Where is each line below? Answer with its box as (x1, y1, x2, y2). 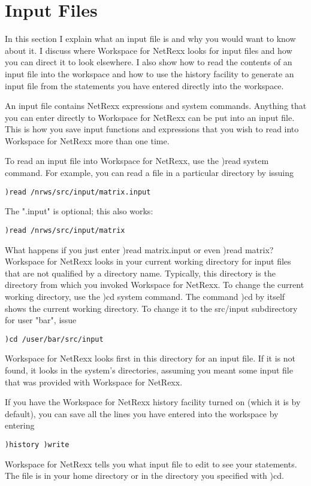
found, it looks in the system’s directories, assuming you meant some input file (5, 363, 293, 376)
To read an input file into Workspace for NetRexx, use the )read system (5, 154, 269, 167)
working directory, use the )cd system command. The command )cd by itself (5, 290, 285, 302)
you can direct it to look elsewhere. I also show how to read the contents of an (5, 56, 292, 68)
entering (5, 419, 35, 432)
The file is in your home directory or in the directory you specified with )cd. (5, 469, 284, 482)
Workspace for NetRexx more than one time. (5, 134, 170, 147)
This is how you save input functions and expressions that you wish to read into (5, 123, 299, 135)
